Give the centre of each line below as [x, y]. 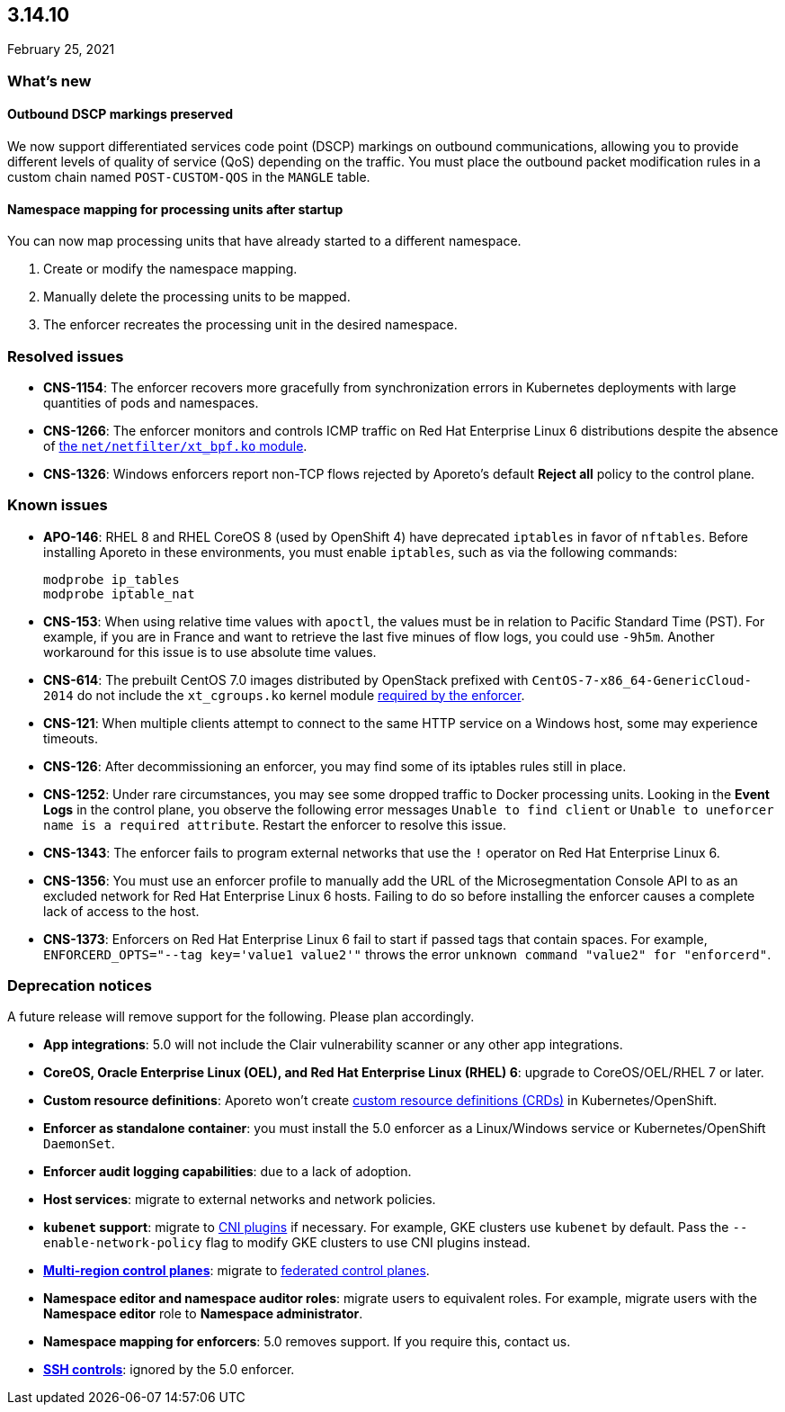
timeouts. [71, 738]
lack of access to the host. [121, 911]
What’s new [49, 81]
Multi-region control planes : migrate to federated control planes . [236, 1271]
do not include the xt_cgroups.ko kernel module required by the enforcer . [301, 695]
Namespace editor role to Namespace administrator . [203, 1314]
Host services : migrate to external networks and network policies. [240, 1200]
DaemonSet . [79, 1144]
